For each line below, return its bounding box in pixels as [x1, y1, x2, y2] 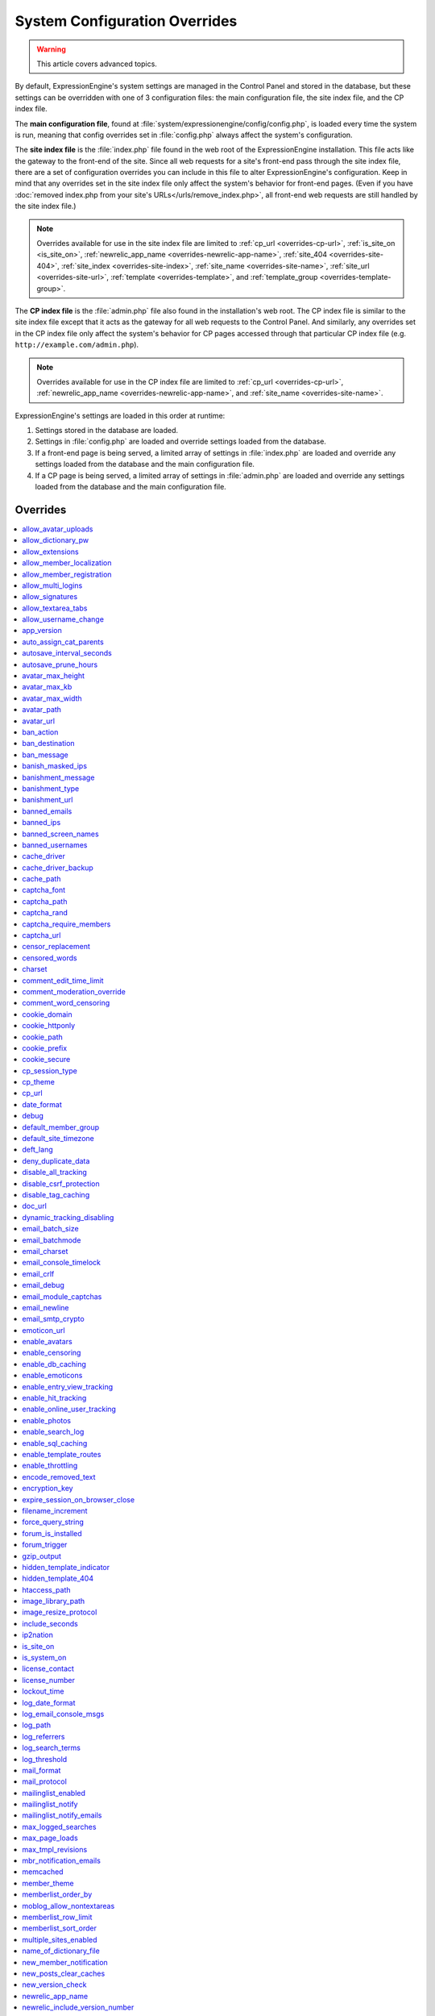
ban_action [22, 727, 59, 737]
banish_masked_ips [22, 761, 88, 771]
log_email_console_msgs [22, 1709, 105, 1718]
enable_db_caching [22, 1359, 86, 1368]
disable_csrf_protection [22, 1178, 100, 1189]
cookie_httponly [22, 1021, 76, 1031]
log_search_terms [22, 1743, 81, 1753]
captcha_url [22, 931, 61, 940]
